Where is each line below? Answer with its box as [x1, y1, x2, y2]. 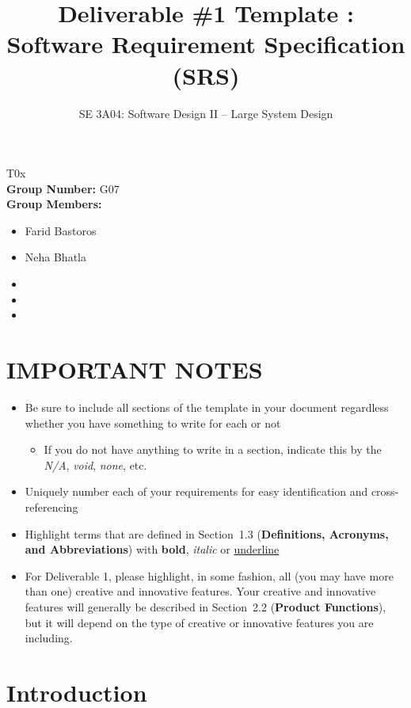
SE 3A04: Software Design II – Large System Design [78, 105, 333, 121]
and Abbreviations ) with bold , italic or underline [25, 541, 280, 558]
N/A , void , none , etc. [44, 456, 147, 473]
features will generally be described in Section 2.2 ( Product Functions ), [25, 598, 386, 615]
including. [25, 630, 73, 646]
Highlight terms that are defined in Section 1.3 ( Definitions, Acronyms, [25, 525, 389, 542]
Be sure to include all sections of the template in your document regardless [25, 398, 389, 415]
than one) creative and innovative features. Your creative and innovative [25, 583, 376, 600]
